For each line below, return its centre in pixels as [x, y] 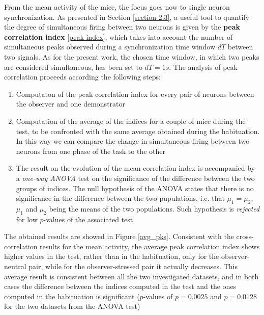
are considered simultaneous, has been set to [73, 67]
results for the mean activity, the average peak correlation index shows [150, 246]
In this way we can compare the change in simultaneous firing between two [133, 141]
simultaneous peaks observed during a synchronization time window [110, 47]
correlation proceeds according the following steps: [82, 77]
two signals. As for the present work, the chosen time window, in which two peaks [132, 56]
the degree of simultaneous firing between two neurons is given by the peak [122, 27]
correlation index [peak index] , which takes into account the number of [119, 36]
